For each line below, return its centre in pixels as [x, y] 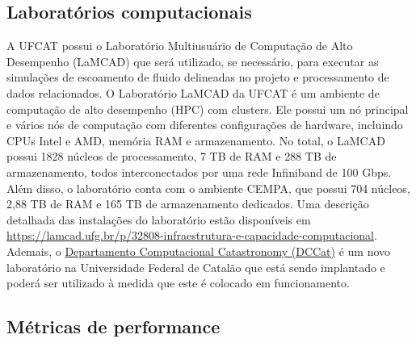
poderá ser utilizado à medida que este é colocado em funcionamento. [178, 283]
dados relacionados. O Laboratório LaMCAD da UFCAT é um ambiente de [193, 92]
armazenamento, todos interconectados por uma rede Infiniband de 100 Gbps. [199, 171]
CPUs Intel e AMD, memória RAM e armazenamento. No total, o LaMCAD [196, 140]
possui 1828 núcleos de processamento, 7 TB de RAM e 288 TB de [172, 156]
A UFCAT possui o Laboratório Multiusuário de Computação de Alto [180, 46]
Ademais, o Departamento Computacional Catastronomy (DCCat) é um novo [199, 251]
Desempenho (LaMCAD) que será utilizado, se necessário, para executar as [193, 61]
